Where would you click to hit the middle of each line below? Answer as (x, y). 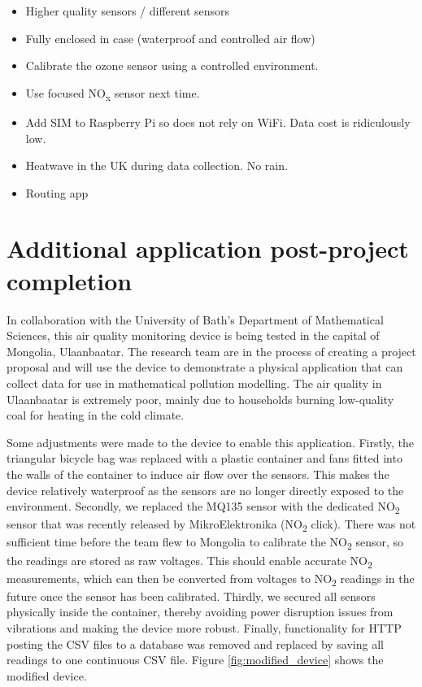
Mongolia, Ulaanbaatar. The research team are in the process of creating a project (211, 351)
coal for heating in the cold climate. (96, 415)
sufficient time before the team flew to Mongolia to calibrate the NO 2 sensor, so (205, 543)
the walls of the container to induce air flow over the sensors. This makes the (198, 474)
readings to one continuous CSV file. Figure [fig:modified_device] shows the (195, 660)
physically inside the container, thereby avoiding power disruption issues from (200, 612)
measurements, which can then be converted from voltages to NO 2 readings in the (211, 579)
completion (70, 280)
